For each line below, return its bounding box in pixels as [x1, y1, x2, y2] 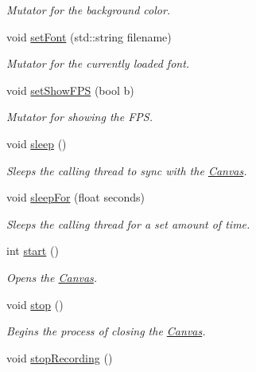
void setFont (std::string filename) [6, 28, 172, 45]
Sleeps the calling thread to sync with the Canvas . [6, 162, 247, 178]
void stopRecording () [6, 349, 113, 366]
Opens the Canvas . [6, 268, 98, 285]
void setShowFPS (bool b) [6, 81, 134, 98]
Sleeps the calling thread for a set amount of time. [6, 215, 250, 232]
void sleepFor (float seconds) [6, 189, 145, 206]
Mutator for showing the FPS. [6, 108, 153, 125]
